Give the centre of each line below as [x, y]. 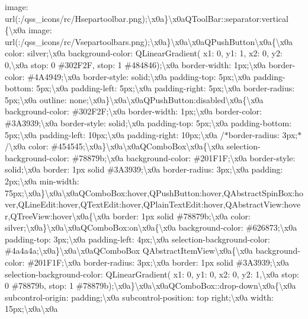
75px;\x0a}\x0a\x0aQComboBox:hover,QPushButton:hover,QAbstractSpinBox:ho [154, 192]
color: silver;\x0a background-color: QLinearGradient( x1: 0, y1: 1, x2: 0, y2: [144, 53]
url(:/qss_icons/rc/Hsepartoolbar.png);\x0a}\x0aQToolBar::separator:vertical [147, 18]
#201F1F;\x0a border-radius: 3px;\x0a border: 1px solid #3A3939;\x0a [158, 262]
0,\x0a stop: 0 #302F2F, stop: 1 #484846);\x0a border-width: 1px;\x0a [135, 64]
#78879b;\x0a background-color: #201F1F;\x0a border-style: [184, 157]
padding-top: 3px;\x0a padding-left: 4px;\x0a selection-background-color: [137, 239]
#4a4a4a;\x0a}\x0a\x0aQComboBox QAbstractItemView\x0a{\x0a [129, 251]
